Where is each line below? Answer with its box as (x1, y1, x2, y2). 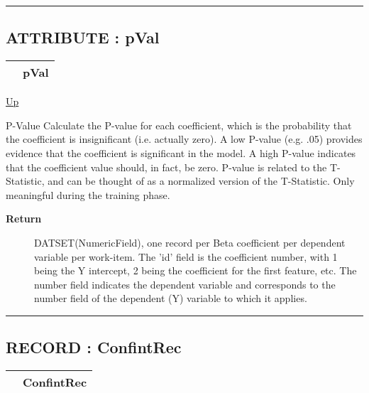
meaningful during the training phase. (6, 187, 170, 202)
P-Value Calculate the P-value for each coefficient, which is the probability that (6, 117, 352, 132)
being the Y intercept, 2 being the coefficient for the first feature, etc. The (34, 263, 357, 278)
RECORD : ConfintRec (6, 336, 182, 358)
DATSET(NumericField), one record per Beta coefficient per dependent (34, 235, 346, 249)
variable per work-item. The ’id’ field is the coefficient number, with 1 (34, 249, 338, 264)
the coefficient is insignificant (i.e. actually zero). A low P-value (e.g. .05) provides (6, 131, 363, 146)
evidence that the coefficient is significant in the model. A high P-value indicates (6, 145, 356, 160)
